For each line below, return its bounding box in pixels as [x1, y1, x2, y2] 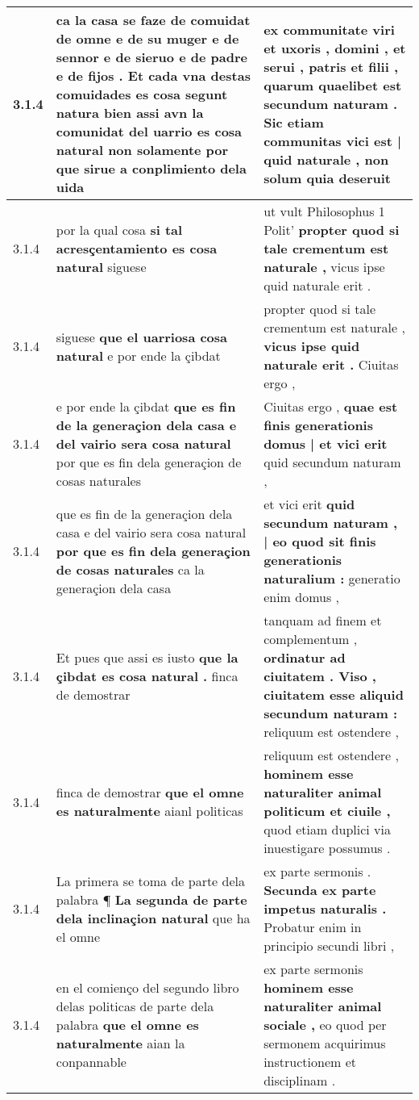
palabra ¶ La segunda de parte [56, 889, 247, 909]
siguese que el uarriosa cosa [56, 327, 228, 346]
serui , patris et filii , [263, 56, 399, 76]
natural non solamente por [56, 140, 229, 159]
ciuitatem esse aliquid [263, 685, 404, 704]
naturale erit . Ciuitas [263, 355, 399, 374]
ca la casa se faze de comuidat [56, 10, 251, 29]
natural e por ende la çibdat [56, 345, 221, 365]
